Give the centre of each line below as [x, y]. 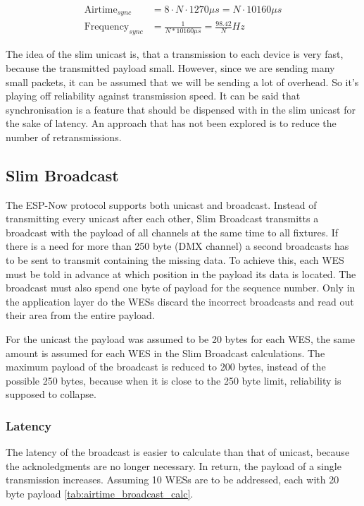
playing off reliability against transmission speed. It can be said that [153, 96]
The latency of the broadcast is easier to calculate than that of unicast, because [178, 452]
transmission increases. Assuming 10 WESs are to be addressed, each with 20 [172, 480]
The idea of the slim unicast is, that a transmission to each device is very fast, [175, 54]
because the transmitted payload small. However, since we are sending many [170, 67]
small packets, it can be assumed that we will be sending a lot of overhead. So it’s [182, 82]
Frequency [107, 27]
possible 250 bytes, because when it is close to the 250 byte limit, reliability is [174, 380]
